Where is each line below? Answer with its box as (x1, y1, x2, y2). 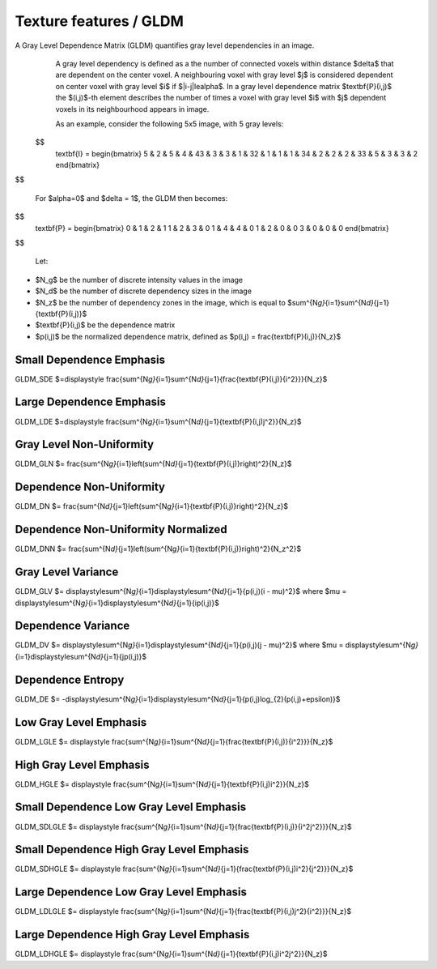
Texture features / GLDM (15, 12, 184, 30)
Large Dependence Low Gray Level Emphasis (15, 886, 247, 899)
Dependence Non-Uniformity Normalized (15, 523, 227, 536)
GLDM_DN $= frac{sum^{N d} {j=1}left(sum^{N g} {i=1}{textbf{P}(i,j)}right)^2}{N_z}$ (15, 502, 289, 511)
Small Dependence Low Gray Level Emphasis (15, 800, 247, 814)
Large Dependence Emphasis (15, 395, 166, 409)
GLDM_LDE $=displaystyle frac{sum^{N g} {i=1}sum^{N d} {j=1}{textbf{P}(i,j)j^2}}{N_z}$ (15, 416, 303, 426)
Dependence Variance (15, 619, 130, 633)
